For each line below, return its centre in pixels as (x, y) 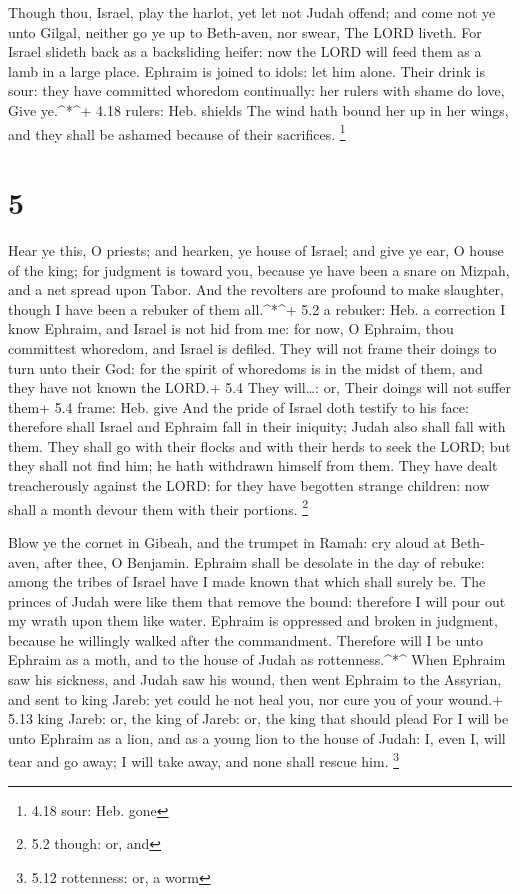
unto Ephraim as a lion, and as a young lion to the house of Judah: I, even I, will (257, 737)
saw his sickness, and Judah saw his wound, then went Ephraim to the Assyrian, (255, 679)
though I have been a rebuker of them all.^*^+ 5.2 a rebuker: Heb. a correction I (257, 308)
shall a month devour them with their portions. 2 (158, 507)
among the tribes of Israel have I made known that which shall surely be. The (247, 581)
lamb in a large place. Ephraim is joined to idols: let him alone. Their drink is (246, 70)
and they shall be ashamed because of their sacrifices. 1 (177, 132)
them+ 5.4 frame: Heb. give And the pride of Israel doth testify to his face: (238, 406)
